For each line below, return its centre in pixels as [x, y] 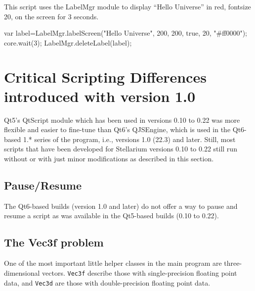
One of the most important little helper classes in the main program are [113, 263]
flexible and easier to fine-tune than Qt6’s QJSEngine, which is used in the [117, 129]
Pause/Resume [43, 185]
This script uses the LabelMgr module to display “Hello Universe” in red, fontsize [127, 6]
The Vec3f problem [54, 242]
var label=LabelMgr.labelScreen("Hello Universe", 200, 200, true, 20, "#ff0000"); [126, 33]
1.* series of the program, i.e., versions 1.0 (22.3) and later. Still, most [129, 139]
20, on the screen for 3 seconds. [51, 16]
